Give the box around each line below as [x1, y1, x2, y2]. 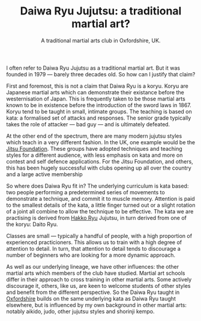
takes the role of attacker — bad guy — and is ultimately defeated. [6, 120, 170, 127]
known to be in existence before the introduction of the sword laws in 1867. [6, 101, 192, 109]
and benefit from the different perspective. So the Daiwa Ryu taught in [6, 289, 180, 296]
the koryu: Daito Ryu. [6, 221, 58, 228]
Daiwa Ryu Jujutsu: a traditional [20, 4, 182, 18]
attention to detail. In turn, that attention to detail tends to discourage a [6, 245, 181, 252]
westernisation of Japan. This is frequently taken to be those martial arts [6, 95, 186, 102]
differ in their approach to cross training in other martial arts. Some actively [6, 275, 192, 283]
